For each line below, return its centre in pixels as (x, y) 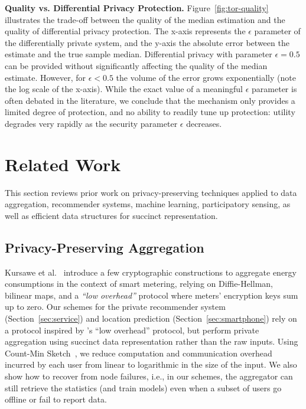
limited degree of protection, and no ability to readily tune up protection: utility (150, 112)
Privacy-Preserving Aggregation (105, 247)
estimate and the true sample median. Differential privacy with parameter (139, 54)
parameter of (277, 31)
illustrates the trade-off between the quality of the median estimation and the (145, 19)
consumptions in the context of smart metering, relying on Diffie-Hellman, (139, 284)
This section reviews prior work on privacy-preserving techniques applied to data (151, 192)
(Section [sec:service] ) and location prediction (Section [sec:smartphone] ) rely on (151, 318)
